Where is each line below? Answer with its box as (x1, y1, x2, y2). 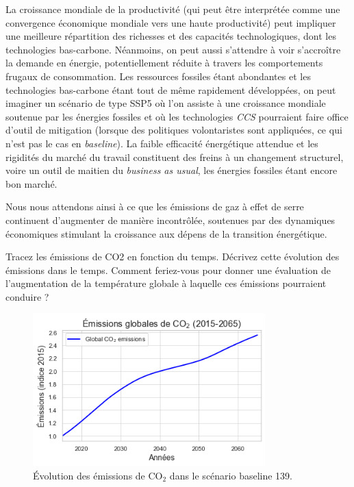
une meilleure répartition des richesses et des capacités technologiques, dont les (5, 29, 336, 43)
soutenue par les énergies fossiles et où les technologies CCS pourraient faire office (5, 109, 349, 123)
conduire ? (5, 289, 49, 303)
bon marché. (5, 176, 58, 190)
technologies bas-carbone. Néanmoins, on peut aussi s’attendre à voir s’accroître (5, 42, 341, 56)
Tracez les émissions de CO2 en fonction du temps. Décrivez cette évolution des (5, 249, 340, 264)
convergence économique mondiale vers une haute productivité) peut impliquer (5, 15, 336, 29)
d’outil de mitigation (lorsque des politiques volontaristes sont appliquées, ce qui (5, 123, 342, 137)
